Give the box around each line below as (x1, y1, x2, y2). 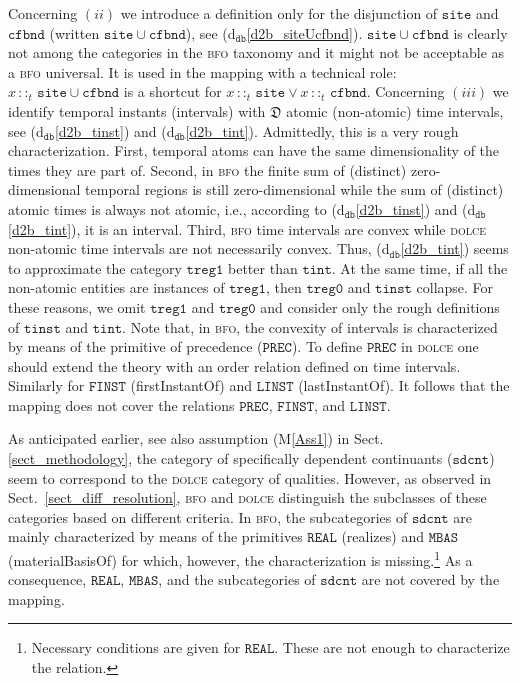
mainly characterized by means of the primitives (8, 526, 303, 547)
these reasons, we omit (8, 296, 146, 317)
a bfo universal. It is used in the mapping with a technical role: (8, 61, 397, 82)
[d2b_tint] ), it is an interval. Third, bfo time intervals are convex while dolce (8, 218, 486, 239)
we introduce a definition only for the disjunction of (120, 3, 438, 23)
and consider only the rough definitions (260, 296, 500, 317)
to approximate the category (8, 257, 182, 278)
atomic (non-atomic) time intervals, (286, 100, 504, 121)
